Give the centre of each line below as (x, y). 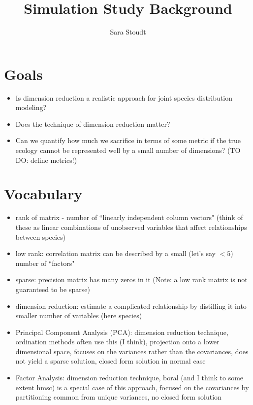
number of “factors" (45, 263)
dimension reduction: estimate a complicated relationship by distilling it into (131, 306)
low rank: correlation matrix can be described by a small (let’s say (115, 253)
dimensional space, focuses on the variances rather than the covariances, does (132, 351)
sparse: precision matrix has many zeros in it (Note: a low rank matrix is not (131, 279)
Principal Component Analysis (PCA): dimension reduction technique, (122, 332)
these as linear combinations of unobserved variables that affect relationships (131, 227)
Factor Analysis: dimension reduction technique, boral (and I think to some (129, 378)
